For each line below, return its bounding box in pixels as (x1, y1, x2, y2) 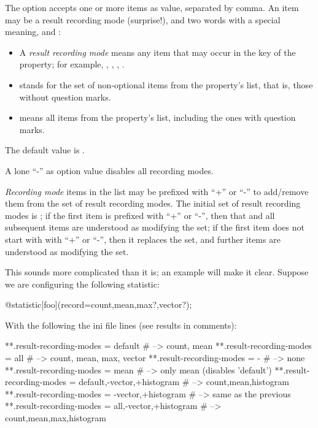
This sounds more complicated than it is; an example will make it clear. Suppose (5, 266, 309, 278)
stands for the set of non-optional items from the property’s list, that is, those (19, 78, 313, 91)
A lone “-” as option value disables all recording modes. (5, 164, 214, 177)
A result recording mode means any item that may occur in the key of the (19, 45, 296, 58)
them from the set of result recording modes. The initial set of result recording (5, 197, 301, 210)
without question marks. (19, 90, 111, 103)
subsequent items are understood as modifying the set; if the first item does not (5, 221, 304, 234)
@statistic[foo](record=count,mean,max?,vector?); (5, 298, 192, 311)
